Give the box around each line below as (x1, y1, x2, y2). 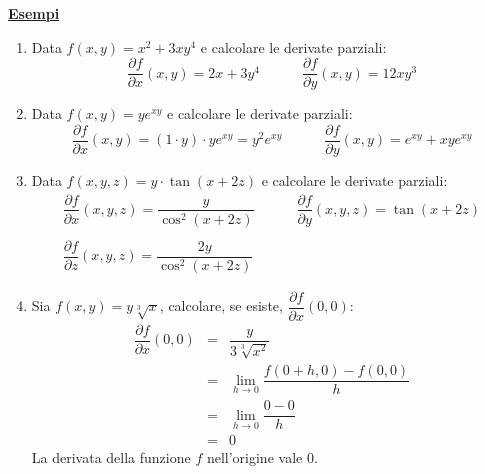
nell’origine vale (206, 447, 303, 468)
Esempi (8, 3, 60, 23)
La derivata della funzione (31, 447, 191, 468)
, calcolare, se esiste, (159, 295, 283, 316)
